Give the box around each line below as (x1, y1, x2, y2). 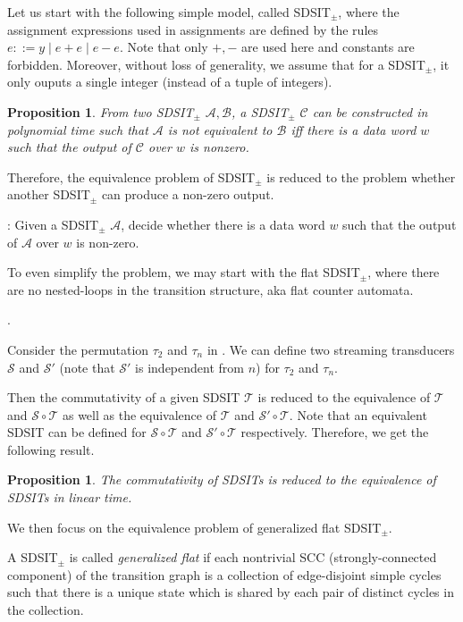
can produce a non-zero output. (101, 185, 274, 204)
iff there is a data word (290, 120, 417, 139)
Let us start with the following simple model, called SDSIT (7, 3, 331, 21)
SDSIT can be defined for (7, 423, 147, 441)
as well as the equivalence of (62, 405, 216, 424)
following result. (7, 440, 95, 458)
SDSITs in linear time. (7, 488, 132, 507)
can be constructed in (312, 102, 428, 121)
